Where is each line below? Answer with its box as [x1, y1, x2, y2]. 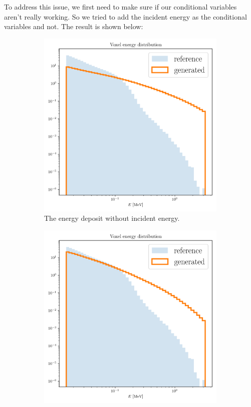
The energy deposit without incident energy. [44, 213, 180, 223]
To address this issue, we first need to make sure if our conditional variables [4, 2, 237, 12]
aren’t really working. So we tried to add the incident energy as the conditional [4, 11, 247, 22]
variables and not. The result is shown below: [4, 21, 143, 32]
